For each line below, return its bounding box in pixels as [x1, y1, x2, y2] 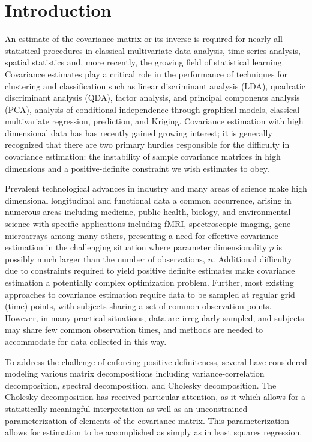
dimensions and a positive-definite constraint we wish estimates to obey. [5, 162, 269, 174]
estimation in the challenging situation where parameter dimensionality [5, 241, 267, 253]
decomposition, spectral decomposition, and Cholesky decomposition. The [5, 378, 277, 391]
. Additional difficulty [212, 252, 292, 265]
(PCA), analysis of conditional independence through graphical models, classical [5, 103, 300, 115]
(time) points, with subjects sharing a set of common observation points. [5, 300, 272, 312]
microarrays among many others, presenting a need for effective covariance [5, 229, 278, 241]
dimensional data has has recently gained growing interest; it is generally [5, 126, 272, 139]
